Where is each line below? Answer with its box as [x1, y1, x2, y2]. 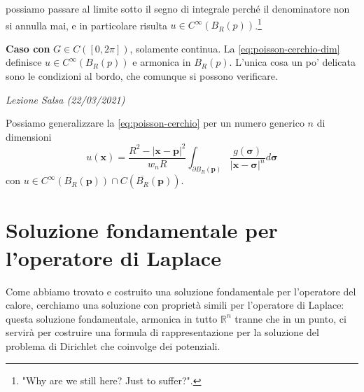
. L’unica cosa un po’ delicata [229, 55, 356, 69]
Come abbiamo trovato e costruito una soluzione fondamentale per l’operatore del [6, 283, 356, 298]
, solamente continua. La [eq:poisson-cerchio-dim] [129, 41, 340, 55]
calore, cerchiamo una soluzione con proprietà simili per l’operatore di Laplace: [6, 297, 344, 312]
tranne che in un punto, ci [234, 311, 346, 325]
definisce [6, 55, 42, 69]
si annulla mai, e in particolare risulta [6, 17, 167, 32]
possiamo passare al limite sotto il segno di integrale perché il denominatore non [6, 1, 350, 15]
